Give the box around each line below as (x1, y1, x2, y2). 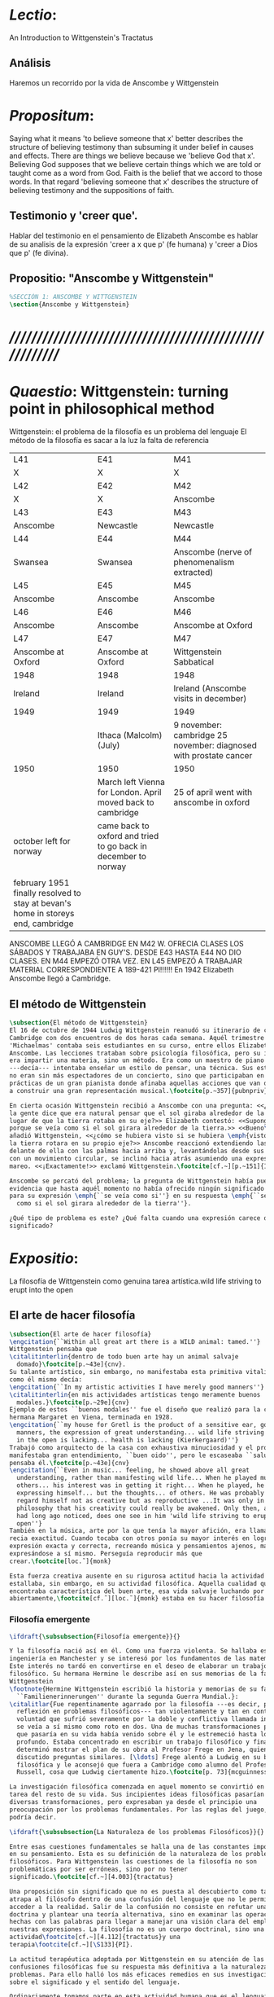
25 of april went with (173, 787, 253, 798)
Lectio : (9, 6, 58, 24)
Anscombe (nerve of (173, 546, 253, 558)
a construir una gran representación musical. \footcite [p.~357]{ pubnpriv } (9, 1086, 268, 1095)
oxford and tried (97, 831, 159, 842)
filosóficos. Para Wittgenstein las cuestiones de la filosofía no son (9, 1858, 257, 1866)
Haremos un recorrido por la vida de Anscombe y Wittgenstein (9, 77, 219, 87)
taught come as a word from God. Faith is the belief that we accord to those (9, 168, 263, 178)
